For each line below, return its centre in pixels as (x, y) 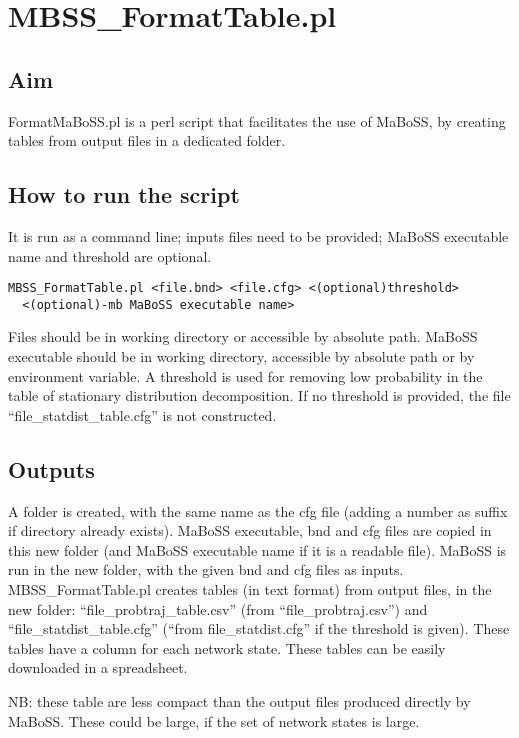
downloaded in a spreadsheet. (98, 667)
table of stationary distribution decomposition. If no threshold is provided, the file (259, 395)
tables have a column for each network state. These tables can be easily (227, 647)
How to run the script (124, 194)
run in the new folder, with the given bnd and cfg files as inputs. (206, 569)
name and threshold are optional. (110, 255)
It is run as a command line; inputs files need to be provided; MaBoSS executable (258, 235)
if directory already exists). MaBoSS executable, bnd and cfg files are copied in (250, 530)
